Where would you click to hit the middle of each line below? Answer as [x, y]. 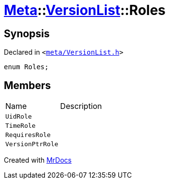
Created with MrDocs [38, 160]
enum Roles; [26, 67]
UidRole [19, 117]
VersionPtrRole [32, 144]
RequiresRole [28, 135]
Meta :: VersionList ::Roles [85, 10]
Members [28, 85]
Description [81, 106]
